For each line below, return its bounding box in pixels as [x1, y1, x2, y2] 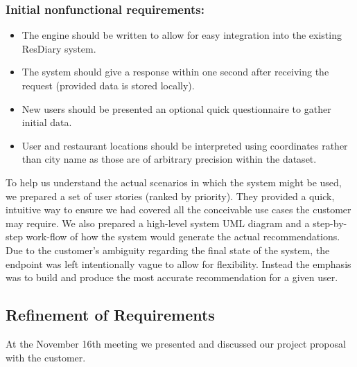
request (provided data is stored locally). [21, 78, 195, 92]
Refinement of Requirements [6, 304, 215, 325]
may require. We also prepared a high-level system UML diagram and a [6, 215, 310, 230]
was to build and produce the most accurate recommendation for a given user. [6, 270, 338, 285]
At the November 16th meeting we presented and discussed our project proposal [6, 336, 346, 350]
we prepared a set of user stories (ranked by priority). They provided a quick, [6, 188, 335, 203]
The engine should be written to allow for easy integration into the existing [21, 28, 342, 42]
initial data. [21, 115, 72, 129]
